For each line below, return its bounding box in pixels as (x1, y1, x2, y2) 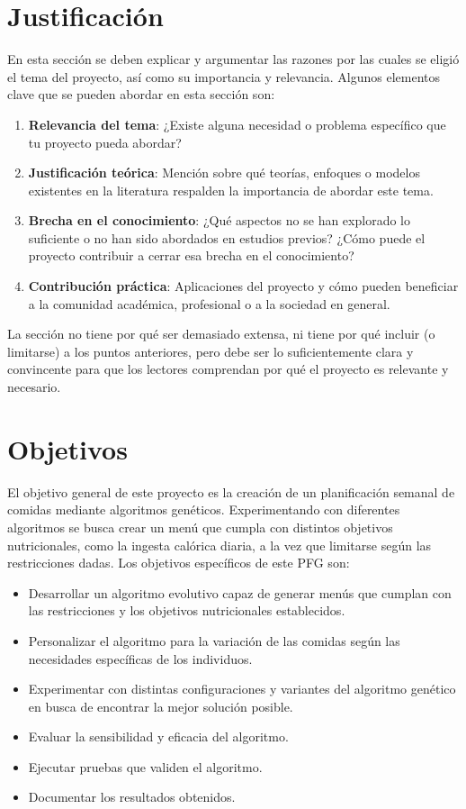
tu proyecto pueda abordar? (28, 132, 182, 151)
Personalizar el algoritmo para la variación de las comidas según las (28, 631, 400, 650)
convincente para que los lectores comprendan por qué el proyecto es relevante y (7, 359, 449, 378)
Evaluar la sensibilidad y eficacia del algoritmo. (28, 727, 289, 746)
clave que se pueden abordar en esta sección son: (7, 85, 275, 104)
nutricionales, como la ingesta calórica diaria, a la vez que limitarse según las (7, 535, 432, 554)
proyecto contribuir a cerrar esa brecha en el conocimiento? (28, 246, 354, 265)
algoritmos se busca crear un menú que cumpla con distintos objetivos (7, 517, 393, 536)
